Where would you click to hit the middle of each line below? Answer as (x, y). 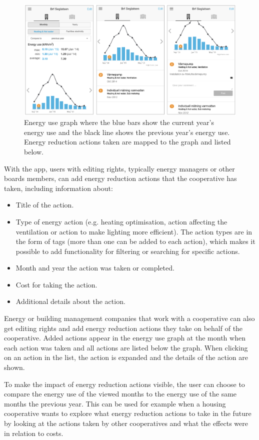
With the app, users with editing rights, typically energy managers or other (119, 168)
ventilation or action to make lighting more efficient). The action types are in (134, 231)
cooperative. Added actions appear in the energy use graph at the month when (125, 338)
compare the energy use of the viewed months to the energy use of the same (120, 394)
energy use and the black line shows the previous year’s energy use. (127, 132)
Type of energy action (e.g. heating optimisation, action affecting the (121, 221)
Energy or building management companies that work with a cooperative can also (129, 318)
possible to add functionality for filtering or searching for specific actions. (128, 251)
